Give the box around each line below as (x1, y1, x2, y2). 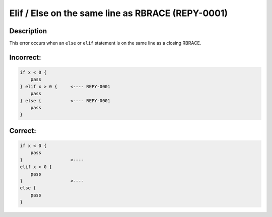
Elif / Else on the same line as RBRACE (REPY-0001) (9, 8, 228, 19)
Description (9, 27, 47, 35)
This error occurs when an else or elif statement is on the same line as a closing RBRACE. (9, 40, 201, 46)
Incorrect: (9, 53, 41, 61)
